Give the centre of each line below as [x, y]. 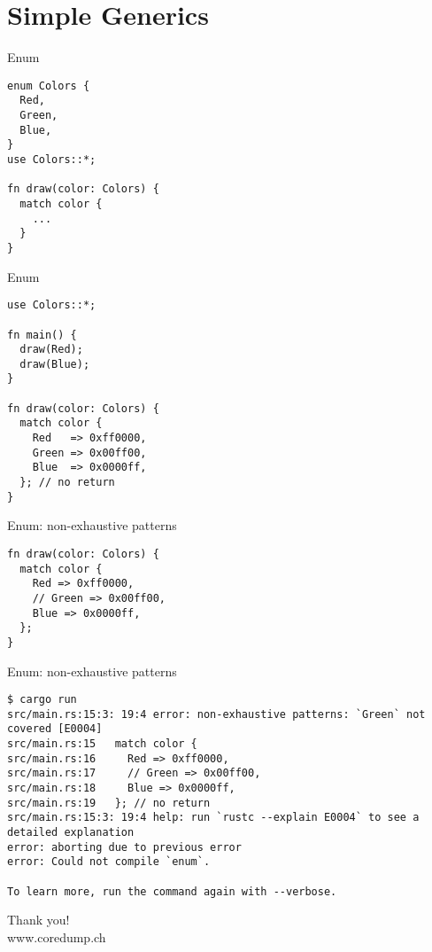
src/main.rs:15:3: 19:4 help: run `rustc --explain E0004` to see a [213, 818]
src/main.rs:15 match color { [102, 744]
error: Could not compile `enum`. [109, 862]
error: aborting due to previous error [124, 847]
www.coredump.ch [57, 936]
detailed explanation [71, 833]
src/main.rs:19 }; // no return [109, 803]
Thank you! [39, 920]
